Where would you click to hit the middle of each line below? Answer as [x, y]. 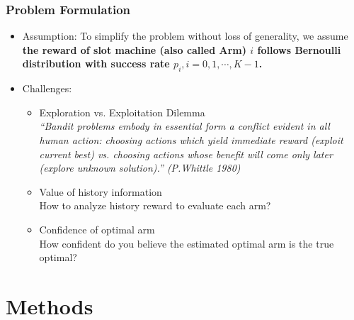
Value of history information [101, 191]
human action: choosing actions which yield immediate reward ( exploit [191, 139]
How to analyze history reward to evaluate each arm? [155, 205]
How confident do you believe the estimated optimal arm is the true [187, 243]
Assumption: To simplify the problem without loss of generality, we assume [185, 36]
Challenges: [47, 88]
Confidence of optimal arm [97, 229]
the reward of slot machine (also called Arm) [134, 49]
